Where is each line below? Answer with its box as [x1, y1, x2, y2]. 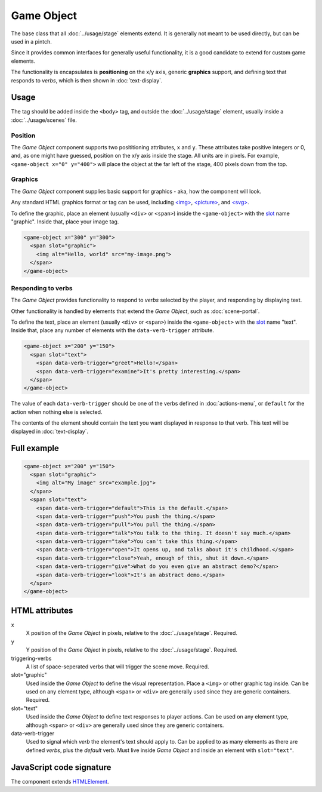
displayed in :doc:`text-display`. [11, 428, 89, 435]
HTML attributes [11, 605, 73, 615]
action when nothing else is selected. [11, 408, 103, 415]
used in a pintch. [11, 38, 52, 45]
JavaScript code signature [11, 762, 112, 772]
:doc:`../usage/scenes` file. [11, 116, 77, 124]
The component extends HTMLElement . [11, 778, 110, 785]
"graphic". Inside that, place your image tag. [11, 218, 119, 225]
